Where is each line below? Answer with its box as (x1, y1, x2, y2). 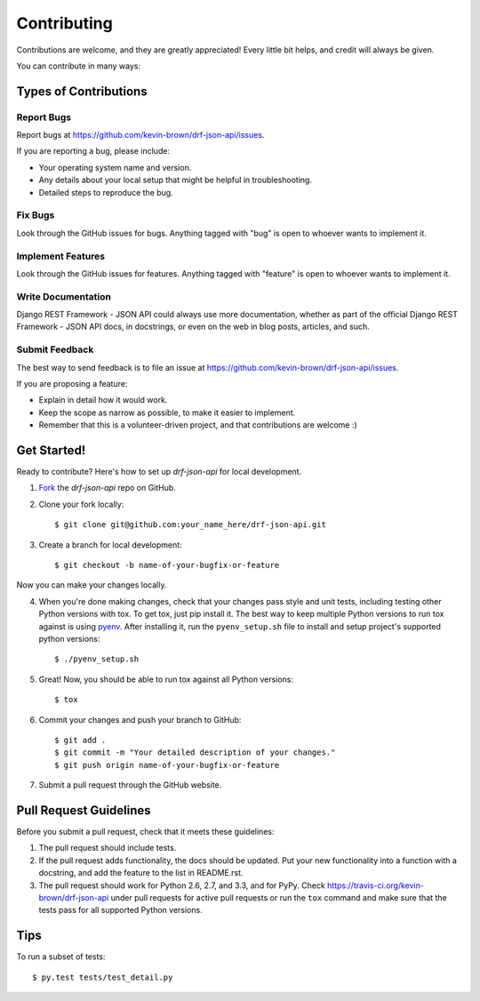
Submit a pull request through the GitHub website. (38, 780, 222, 790)
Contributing (16, 13, 113, 33)
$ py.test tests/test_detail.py (32, 972, 173, 982)
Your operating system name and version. (38, 162, 192, 172)
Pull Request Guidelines (16, 803, 151, 818)
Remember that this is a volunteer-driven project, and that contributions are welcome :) (38, 420, 357, 430)
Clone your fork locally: (38, 499, 124, 509)
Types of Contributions (16, 84, 148, 99)
